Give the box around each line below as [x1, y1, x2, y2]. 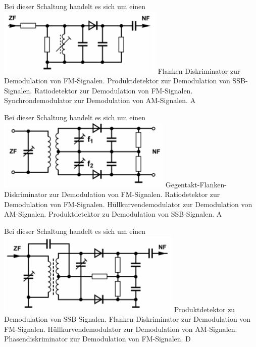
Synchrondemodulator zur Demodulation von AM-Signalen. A [4, 95, 196, 106]
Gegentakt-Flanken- [165, 179, 227, 189]
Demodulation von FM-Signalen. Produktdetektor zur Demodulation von [4, 75, 230, 86]
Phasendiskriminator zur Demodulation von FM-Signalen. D [4, 333, 191, 344]
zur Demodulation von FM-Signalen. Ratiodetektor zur [49, 189, 220, 200]
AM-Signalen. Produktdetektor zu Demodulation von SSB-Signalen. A [4, 209, 222, 219]
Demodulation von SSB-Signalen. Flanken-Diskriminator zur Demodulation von [4, 314, 251, 324]
